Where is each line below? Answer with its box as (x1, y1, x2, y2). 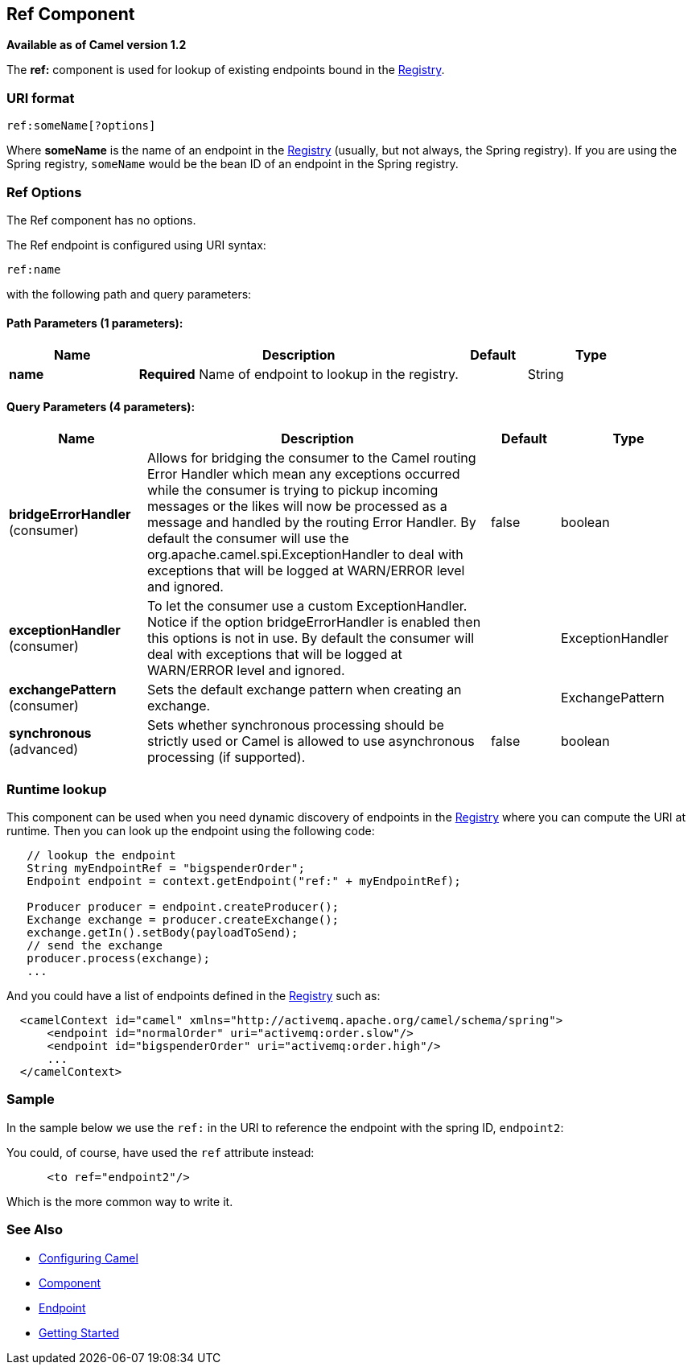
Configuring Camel (39, 1250, 138, 1265)
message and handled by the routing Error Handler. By (147, 514, 476, 531)
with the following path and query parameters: (6, 286, 252, 301)
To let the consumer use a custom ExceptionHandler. (147, 598, 468, 615)
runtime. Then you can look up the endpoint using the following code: (6, 824, 375, 838)
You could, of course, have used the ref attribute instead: (6, 1145, 315, 1159)
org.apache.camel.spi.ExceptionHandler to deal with (147, 546, 463, 563)
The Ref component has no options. (6, 212, 196, 227)
